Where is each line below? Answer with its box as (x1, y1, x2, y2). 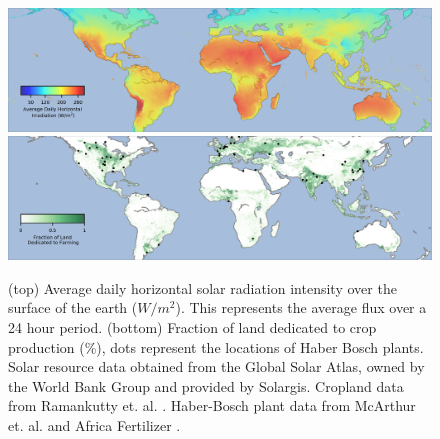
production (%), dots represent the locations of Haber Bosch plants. (8, 336, 424, 357)
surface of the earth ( (8, 297, 138, 318)
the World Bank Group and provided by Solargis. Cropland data (8, 375, 404, 396)
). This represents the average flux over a (175, 297, 427, 318)
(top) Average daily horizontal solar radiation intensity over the (8, 277, 397, 298)
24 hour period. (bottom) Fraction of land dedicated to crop (8, 316, 377, 337)
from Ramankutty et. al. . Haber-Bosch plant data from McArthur (8, 395, 416, 416)
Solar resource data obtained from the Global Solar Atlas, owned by (8, 356, 425, 377)
